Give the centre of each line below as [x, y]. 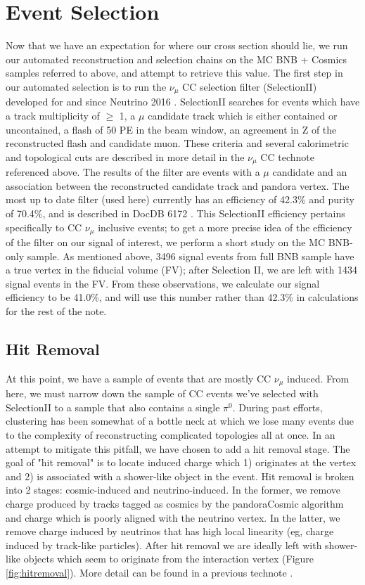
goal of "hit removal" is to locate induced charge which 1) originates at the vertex [181, 462]
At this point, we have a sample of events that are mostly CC [139, 378]
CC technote [287, 156]
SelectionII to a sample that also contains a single [113, 407]
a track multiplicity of [53, 115]
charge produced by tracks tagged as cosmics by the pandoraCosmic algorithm [175, 503]
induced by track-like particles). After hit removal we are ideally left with [164, 545]
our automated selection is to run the [86, 86]
